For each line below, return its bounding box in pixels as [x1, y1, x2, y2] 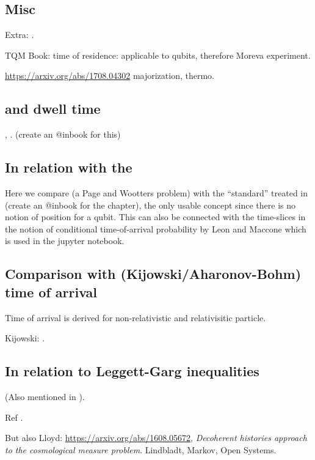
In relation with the [5, 158, 132, 177]
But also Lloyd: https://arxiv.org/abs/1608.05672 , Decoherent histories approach [5, 431, 307, 444]
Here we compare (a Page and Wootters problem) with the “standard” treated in [5, 186, 308, 199]
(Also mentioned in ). [5, 390, 85, 402]
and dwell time [5, 99, 101, 118]
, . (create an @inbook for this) [5, 128, 121, 141]
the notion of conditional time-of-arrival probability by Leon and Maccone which [5, 222, 306, 235]
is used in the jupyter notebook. [5, 234, 125, 247]
